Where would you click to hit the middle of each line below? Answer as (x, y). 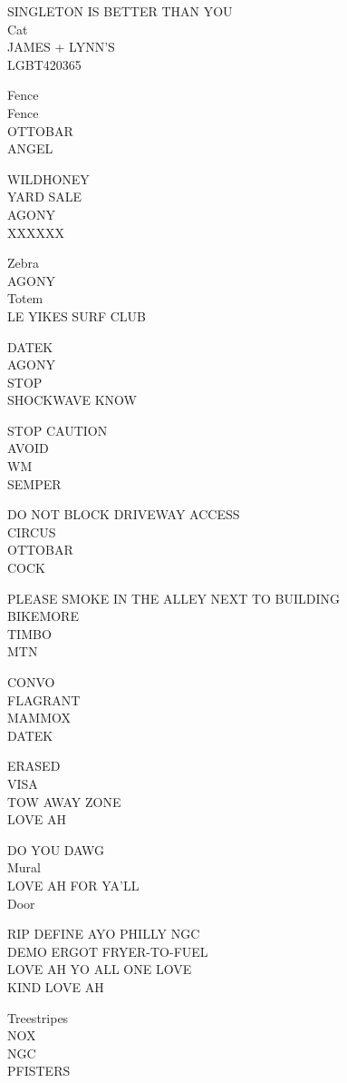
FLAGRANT (44, 699)
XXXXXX (36, 232)
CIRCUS (32, 532)
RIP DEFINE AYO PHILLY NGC (104, 934)
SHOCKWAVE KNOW (72, 400)
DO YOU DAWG (56, 849)
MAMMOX (39, 718)
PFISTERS (39, 1071)
